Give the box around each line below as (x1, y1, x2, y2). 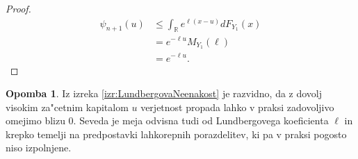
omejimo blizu (6, 113, 65, 128)
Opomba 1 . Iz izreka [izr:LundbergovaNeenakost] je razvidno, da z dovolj (6, 86, 323, 101)
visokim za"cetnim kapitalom (6, 99, 129, 114)
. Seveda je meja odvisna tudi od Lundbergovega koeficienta (73, 113, 329, 128)
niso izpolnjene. (6, 140, 72, 155)
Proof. (6, 1, 31, 15)
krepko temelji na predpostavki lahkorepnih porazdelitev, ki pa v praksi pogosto (6, 126, 347, 141)
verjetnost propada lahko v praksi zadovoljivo (140, 99, 334, 114)
